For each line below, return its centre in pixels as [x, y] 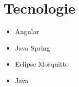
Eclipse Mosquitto [42, 64]
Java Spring [32, 47]
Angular [27, 31]
